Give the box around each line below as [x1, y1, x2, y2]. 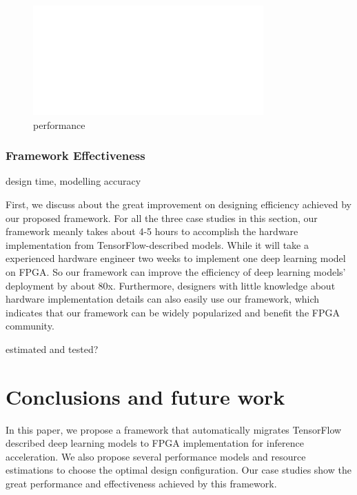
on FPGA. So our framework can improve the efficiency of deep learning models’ [6, 264, 346, 279]
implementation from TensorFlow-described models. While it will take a [6, 237, 309, 252]
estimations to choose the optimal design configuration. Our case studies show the [6, 463, 351, 477]
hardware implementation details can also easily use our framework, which [6, 292, 320, 306]
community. [6, 319, 54, 333]
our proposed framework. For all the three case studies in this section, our [6, 210, 318, 225]
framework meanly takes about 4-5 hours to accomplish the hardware [6, 224, 298, 239]
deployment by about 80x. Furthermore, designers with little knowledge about [6, 278, 336, 292]
